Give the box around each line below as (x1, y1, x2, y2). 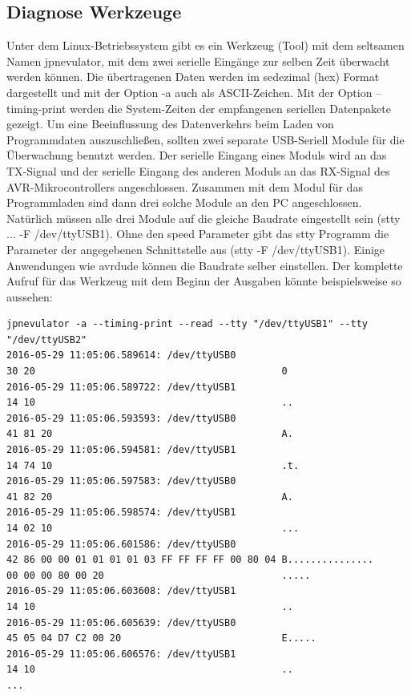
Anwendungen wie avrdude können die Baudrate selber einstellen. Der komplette (6, 257, 403, 273)
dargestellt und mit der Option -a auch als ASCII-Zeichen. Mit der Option (6, 83, 373, 100)
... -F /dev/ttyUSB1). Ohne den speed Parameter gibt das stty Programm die (6, 225, 389, 242)
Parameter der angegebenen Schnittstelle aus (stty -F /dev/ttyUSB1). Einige (6, 240, 385, 257)
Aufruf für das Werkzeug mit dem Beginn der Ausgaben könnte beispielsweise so (6, 273, 401, 289)
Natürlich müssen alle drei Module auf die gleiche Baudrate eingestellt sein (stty (6, 209, 401, 226)
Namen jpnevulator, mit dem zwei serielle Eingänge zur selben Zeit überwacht (6, 52, 390, 69)
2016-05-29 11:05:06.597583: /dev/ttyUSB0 (6, 475, 236, 487)
